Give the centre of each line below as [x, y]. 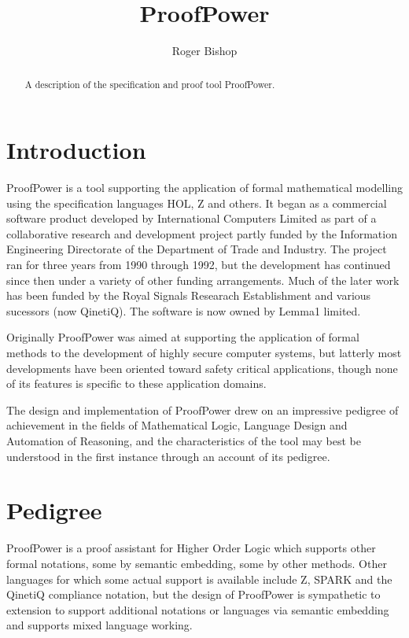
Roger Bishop [204, 51]
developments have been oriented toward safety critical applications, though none [202, 368]
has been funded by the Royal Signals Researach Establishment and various [189, 295]
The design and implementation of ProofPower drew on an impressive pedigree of [203, 409]
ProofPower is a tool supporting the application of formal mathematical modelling [204, 188]
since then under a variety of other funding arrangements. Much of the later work [203, 280]
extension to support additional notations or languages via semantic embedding [198, 609]
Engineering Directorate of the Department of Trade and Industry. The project [197, 249]
